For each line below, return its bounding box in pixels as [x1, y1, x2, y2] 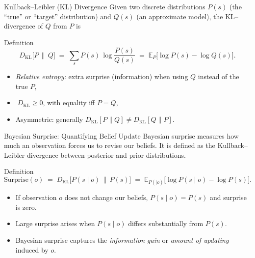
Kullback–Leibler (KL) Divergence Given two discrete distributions [4, 1, 205, 11]
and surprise [209, 192, 247, 202]
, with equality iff [43, 97, 95, 108]
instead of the [198, 71, 239, 82]
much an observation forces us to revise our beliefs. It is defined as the [4, 140, 215, 150]
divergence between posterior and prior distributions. [26, 149, 186, 160]
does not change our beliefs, [64, 192, 148, 202]
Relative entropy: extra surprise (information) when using [15, 71, 188, 82]
